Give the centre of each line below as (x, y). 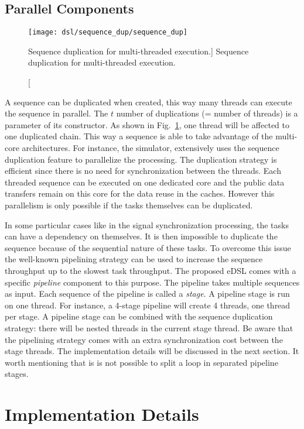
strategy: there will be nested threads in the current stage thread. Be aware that (149, 327)
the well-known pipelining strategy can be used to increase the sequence (134, 259)
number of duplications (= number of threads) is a (207, 113)
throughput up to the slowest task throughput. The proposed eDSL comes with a (151, 270)
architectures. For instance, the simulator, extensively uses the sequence (151, 148)
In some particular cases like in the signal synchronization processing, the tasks (147, 224)
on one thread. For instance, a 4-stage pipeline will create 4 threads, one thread (148, 305)
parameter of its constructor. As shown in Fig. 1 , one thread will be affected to (147, 124)
